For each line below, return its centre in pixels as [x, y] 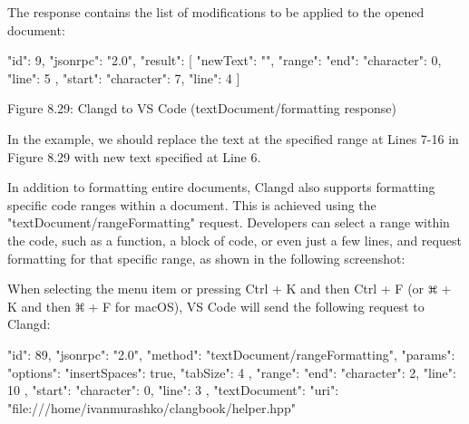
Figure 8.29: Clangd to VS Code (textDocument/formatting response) [202, 108]
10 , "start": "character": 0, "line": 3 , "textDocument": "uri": [173, 390]
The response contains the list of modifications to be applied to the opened [216, 12]
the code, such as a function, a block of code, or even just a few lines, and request [234, 240]
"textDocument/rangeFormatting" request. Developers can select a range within [229, 222]
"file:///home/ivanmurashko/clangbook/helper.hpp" [151, 407]
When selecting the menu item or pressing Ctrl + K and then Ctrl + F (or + [230, 289]
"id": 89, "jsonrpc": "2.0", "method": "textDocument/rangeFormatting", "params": [231, 354]
